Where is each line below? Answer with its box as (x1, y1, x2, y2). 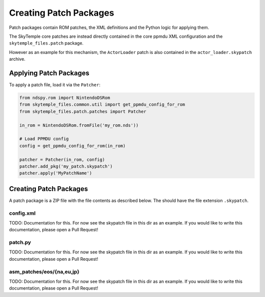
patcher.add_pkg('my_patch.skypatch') (19, 163, 113, 169)
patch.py (9, 239, 31, 246)
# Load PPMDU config (19, 136, 69, 142)
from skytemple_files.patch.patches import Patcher (19, 108, 147, 114)
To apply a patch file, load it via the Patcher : (9, 82, 101, 88)
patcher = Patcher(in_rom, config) (19, 157, 105, 162)
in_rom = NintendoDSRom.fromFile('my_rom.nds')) (19, 123, 139, 128)
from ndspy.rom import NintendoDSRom (19, 95, 110, 100)
